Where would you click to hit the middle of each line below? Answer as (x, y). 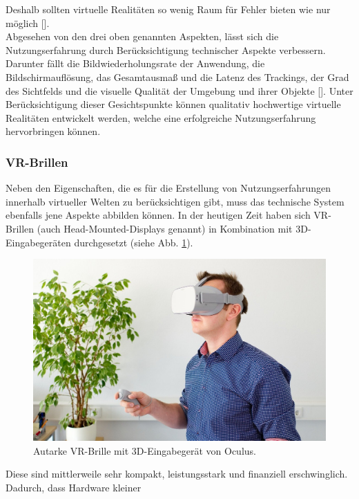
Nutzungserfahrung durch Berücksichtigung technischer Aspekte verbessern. (166, 49)
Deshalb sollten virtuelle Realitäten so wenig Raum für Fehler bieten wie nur (168, 9)
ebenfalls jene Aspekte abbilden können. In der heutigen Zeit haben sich (158, 215)
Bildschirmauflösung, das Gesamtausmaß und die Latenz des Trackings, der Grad (177, 76)
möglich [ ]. (28, 22)
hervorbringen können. (53, 131)
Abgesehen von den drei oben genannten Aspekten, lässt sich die (142, 36)
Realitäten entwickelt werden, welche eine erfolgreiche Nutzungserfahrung (161, 117)
